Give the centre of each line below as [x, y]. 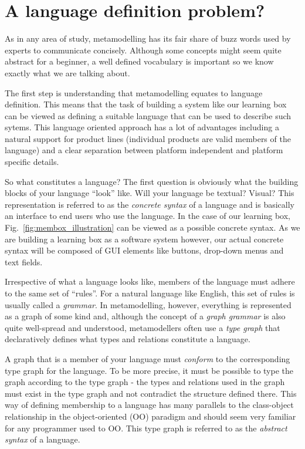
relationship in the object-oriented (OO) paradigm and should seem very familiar [150, 416]
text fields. [24, 261]
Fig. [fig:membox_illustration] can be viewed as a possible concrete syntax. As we [152, 227]
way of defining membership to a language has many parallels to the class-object [149, 405]
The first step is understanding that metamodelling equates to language [134, 92]
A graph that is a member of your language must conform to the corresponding [148, 358]
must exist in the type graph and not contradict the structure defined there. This [151, 393]
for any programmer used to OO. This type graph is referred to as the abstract [146, 428]
